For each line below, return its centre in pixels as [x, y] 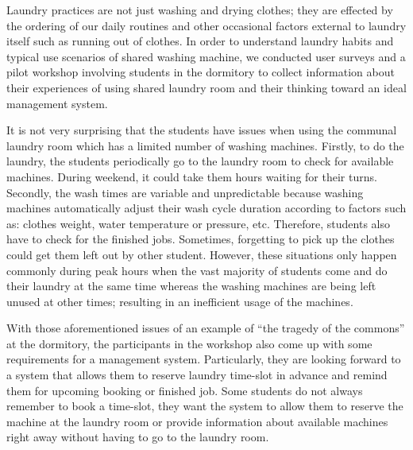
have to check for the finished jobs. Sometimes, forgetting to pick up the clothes [201, 239]
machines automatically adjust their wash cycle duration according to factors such [206, 208]
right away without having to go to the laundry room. [138, 437]
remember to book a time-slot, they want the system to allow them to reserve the [205, 406]
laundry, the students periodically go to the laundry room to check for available [200, 161]
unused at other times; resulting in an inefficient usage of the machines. [180, 301]
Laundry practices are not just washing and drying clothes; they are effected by [200, 10]
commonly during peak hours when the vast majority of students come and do [197, 270]
